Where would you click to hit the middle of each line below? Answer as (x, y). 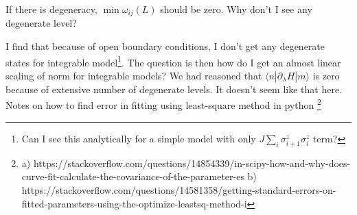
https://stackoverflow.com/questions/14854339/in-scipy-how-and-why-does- (192, 163)
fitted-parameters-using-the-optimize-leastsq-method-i (134, 203)
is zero (326, 75)
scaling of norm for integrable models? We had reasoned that (134, 75)
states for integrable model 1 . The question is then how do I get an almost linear (173, 61)
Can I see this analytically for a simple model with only (139, 138)
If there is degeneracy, (51, 9)
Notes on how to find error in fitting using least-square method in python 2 (163, 104)
